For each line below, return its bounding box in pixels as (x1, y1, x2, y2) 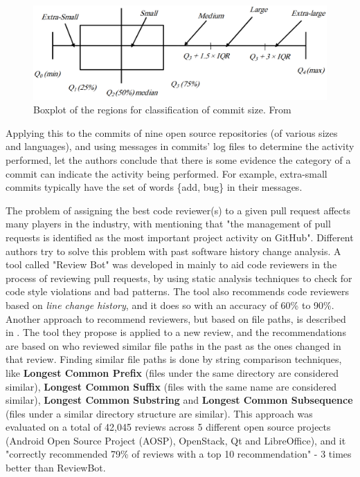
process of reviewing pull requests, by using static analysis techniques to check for (6, 270, 352, 285)
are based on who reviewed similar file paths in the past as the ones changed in (6, 338, 341, 353)
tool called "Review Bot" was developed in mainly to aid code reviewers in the (6, 257, 337, 272)
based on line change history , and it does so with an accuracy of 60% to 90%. (6, 297, 334, 312)
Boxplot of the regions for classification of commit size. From (33, 102, 291, 117)
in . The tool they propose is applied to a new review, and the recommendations (6, 325, 346, 339)
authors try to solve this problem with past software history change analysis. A (6, 243, 341, 258)
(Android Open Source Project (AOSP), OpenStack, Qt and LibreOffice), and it (6, 433, 346, 447)
